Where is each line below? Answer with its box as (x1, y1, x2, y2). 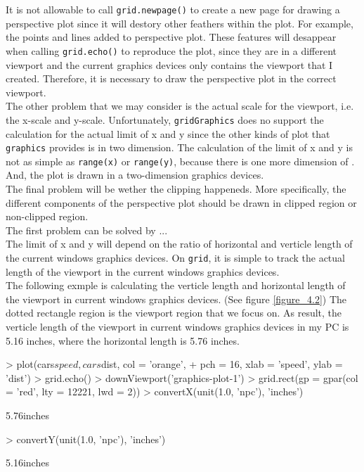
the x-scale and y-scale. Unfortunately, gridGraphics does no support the (6, 112, 324, 127)
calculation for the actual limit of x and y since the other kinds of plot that (6, 126, 330, 141)
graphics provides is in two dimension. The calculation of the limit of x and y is (6, 140, 353, 155)
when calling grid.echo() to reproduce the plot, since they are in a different (6, 43, 337, 58)
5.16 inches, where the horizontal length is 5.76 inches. (6, 333, 240, 347)
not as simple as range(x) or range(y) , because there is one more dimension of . (6, 153, 355, 168)
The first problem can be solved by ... (6, 222, 168, 237)
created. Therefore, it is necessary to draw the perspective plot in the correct (6, 71, 337, 86)
